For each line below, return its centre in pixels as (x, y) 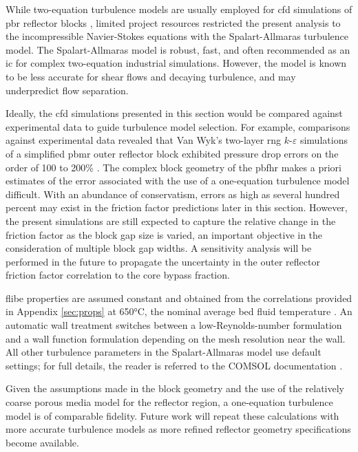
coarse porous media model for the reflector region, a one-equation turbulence (169, 402)
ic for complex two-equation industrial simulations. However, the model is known (176, 63)
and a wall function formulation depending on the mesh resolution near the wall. (176, 338)
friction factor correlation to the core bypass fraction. (118, 275)
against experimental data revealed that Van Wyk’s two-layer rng (144, 140)
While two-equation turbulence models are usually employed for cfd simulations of (179, 9)
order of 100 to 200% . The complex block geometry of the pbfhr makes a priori (173, 167)
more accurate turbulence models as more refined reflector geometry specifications (178, 429)
